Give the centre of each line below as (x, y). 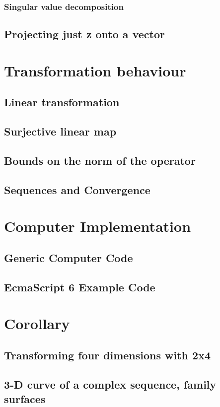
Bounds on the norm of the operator (100, 160)
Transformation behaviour (95, 70)
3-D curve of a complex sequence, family (110, 384)
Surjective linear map (60, 131)
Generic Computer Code (69, 257)
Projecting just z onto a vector (84, 34)
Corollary (37, 323)
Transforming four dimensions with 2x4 (107, 355)
